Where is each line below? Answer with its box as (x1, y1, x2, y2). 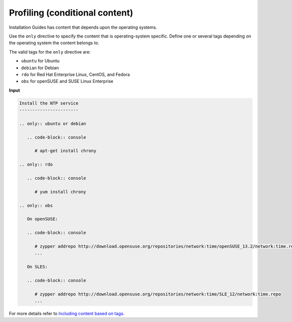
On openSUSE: (27, 216, 58, 222)
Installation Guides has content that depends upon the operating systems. (9, 24, 158, 30)
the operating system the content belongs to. (9, 40, 100, 46)
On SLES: (27, 264, 48, 270)
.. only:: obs (19, 203, 53, 208)
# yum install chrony (35, 189, 86, 194)
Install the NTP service (19, 100, 79, 106)
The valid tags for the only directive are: (9, 49, 91, 55)
